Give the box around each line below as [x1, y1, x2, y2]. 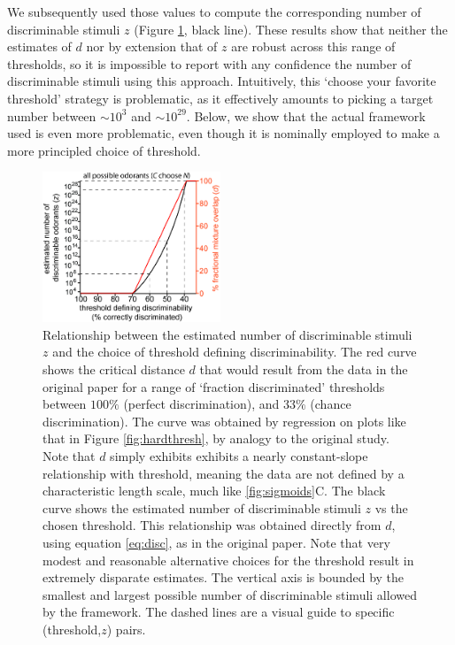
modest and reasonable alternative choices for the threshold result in [42, 550, 414, 569]
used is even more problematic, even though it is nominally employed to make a [7, 124, 440, 142]
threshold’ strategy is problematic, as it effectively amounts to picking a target [7, 88, 434, 107]
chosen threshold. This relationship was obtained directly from [42, 516, 382, 534]
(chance [310, 395, 351, 413]
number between [7, 106, 96, 125]
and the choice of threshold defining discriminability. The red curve [52, 342, 417, 361]
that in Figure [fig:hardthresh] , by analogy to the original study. [42, 429, 389, 448]
